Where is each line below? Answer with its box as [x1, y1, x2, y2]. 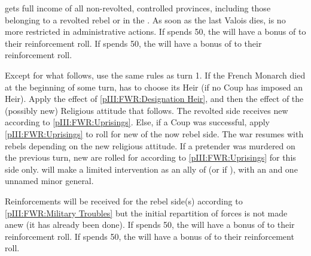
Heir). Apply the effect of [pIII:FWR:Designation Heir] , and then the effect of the [5, 92, 304, 105]
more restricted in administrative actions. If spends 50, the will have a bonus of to [5, 25, 306, 38]
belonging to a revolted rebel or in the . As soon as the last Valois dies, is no [5, 13, 286, 26]
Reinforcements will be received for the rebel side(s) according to [5, 194, 243, 207]
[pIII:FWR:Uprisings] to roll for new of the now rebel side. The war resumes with [5, 127, 304, 140]
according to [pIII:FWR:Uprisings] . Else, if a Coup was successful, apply [5, 116, 270, 128]
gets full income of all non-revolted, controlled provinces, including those [5, 2, 271, 14]
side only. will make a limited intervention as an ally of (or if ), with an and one [5, 162, 298, 175]
